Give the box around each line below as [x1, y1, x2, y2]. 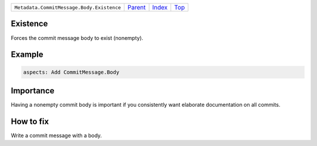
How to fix [11, 116, 49, 126]
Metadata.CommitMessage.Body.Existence [14, 4, 122, 11]
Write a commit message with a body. [11, 132, 102, 139]
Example [11, 50, 43, 60]
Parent [127, 4, 146, 11]
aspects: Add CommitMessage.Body [23, 69, 120, 76]
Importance [11, 86, 55, 96]
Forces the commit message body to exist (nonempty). [11, 34, 144, 41]
